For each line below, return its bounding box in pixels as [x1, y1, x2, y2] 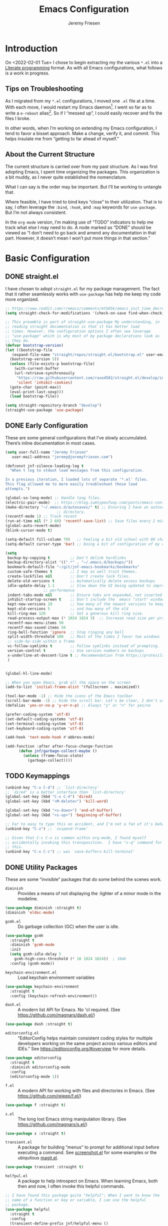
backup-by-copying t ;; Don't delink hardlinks [7, 555, 126, 560]
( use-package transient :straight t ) [5, 1164, 84, 1169]
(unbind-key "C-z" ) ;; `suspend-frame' [5, 826, 88, 831]
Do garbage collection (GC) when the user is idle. [17, 923, 119, 929]
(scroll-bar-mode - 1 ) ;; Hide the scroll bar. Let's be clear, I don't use [5, 698, 166, 703]
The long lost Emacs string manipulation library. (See [17, 1116, 126, 1122]
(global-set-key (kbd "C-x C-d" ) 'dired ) [5, 794, 93, 799]
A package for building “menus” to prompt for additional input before [17, 1144, 159, 1150]
